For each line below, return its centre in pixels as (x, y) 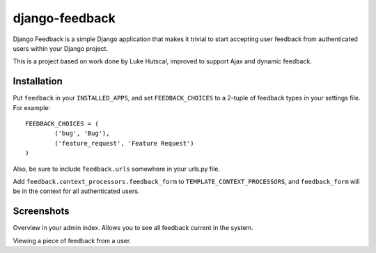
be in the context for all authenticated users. (76, 191)
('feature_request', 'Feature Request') (124, 143)
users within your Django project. (60, 48)
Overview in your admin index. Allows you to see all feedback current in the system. (133, 228)
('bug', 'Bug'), (82, 133)
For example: (32, 107)
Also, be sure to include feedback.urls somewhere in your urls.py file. (117, 169)
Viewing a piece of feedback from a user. (72, 240)
